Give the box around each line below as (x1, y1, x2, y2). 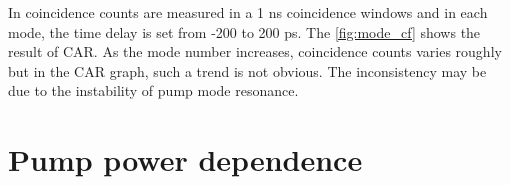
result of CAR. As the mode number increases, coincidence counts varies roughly (8, 41, 502, 62)
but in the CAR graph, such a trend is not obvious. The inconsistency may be (8, 60, 487, 81)
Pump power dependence (8, 139, 363, 180)
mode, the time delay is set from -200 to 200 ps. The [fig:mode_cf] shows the (8, 21, 481, 42)
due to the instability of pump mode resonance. (8, 80, 299, 101)
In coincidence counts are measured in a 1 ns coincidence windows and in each (8, 2, 488, 22)
